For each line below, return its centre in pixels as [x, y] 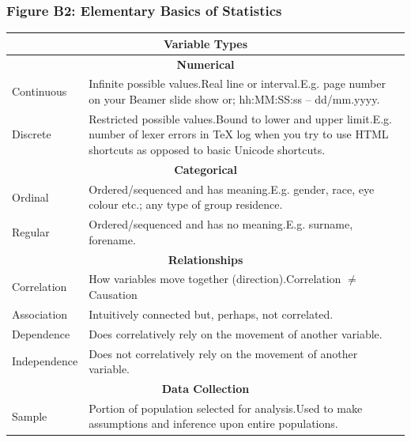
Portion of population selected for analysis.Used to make [226, 408]
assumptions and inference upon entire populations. [213, 423]
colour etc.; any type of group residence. [186, 204]
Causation [113, 295]
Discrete [32, 134]
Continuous [40, 91]
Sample [30, 416]
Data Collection [205, 388]
